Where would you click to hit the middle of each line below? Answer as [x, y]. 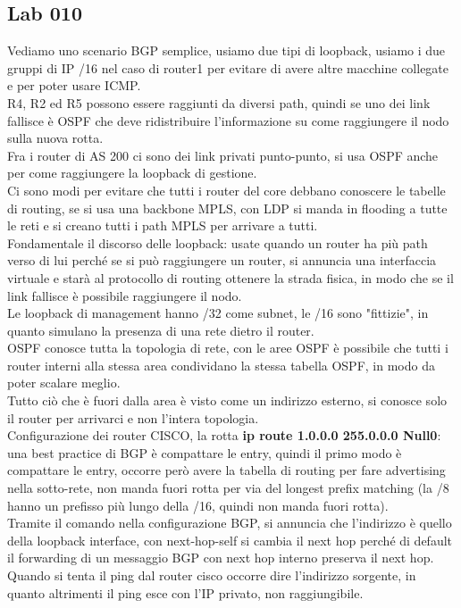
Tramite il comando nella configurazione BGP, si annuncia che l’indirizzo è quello [230, 523]
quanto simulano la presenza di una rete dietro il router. [161, 330]
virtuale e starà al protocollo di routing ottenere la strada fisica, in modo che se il [230, 277]
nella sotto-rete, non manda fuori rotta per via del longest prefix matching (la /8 [228, 488]
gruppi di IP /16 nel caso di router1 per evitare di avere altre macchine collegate [228, 67]
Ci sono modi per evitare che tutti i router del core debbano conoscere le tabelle [226, 190]
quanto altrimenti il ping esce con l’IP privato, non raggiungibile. [185, 592]
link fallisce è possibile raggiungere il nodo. [125, 295]
